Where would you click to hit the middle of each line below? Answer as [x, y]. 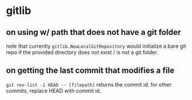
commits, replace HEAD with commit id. [54, 91]
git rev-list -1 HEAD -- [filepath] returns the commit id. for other [89, 84]
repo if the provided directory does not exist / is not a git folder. [82, 52]
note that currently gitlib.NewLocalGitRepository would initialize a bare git [96, 46]
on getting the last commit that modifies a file [90, 71]
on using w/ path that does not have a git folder [93, 32]
